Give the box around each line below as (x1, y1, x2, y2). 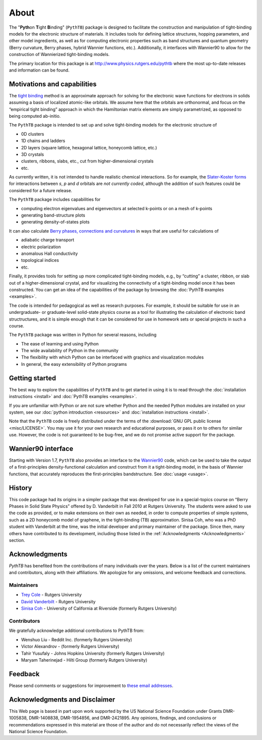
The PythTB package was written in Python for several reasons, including (9, 332, 157, 338)
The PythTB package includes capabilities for (9, 197, 101, 202)
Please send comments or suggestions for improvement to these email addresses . (9, 683, 174, 688)
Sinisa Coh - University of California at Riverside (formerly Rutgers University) (21, 606, 177, 612)
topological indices (21, 257, 59, 263)
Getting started (9, 374, 56, 382)
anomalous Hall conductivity (21, 251, 78, 256)
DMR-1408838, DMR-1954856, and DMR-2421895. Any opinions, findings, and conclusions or (29, 715, 217, 721)
